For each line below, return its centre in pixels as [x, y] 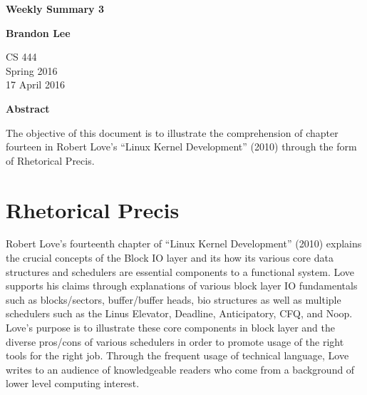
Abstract [28, 108]
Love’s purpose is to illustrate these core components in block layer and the [170, 328]
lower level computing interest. [73, 383]
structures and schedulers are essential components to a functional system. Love [180, 271]
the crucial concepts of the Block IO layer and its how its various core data [170, 258]
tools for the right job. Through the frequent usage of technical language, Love [177, 355]
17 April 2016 [35, 84]
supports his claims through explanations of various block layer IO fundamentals [182, 286]
